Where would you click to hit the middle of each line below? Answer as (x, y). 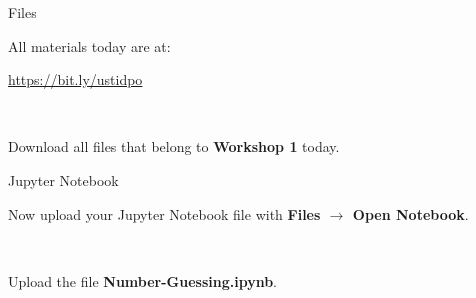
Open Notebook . (410, 213)
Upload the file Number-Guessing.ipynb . (143, 280)
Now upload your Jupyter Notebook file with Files (164, 213)
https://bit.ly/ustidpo (75, 79)
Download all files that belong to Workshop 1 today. (174, 146)
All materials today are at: (89, 45)
